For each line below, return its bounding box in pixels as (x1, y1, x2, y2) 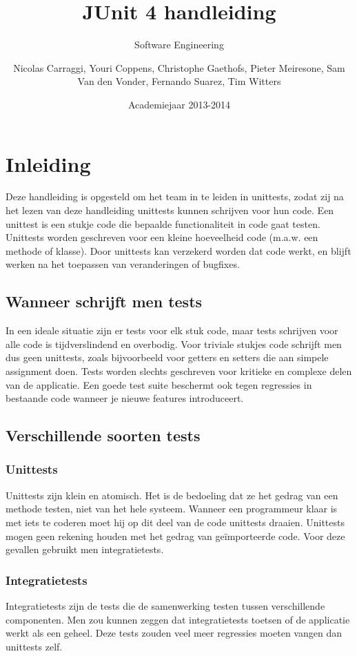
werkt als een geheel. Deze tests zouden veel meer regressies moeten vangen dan (6, 626, 342, 640)
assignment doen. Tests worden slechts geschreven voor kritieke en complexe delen (6, 363, 352, 378)
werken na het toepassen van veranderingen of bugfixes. (6, 257, 240, 271)
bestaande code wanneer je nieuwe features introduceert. (6, 391, 244, 405)
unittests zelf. (6, 639, 63, 653)
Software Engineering (134, 37, 224, 52)
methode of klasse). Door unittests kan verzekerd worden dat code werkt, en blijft (6, 243, 351, 258)
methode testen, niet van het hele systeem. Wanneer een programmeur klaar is (6, 501, 338, 516)
